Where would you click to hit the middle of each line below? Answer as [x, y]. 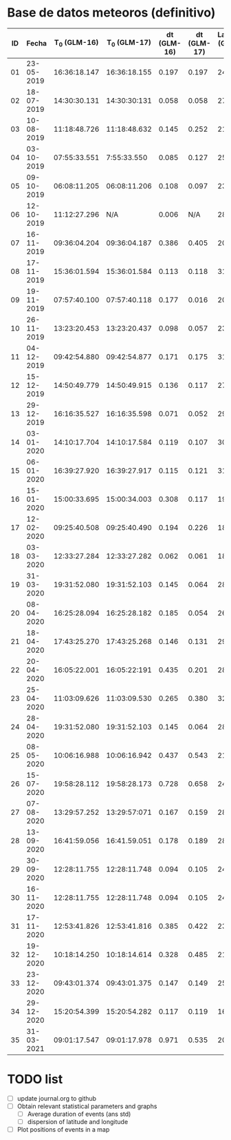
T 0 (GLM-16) [76, 43]
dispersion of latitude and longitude [78, 1122]
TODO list [35, 1080]
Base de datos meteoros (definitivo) [111, 13]
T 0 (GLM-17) [129, 43]
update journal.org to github [57, 1098]
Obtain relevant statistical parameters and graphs [87, 1106]
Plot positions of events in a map [63, 1130]
